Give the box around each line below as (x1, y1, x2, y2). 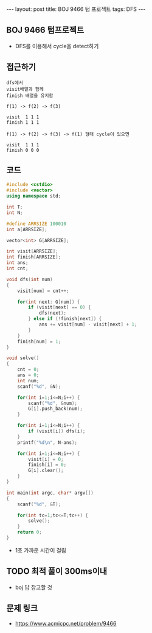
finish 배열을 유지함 (6, 93, 54, 99)
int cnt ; (6, 265, 29, 272)
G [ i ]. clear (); (28, 468, 64, 474)
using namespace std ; (6, 193, 61, 199)
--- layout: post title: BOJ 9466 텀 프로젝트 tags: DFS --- (6, 5, 146, 13)
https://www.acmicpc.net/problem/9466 (15, 620, 117, 627)
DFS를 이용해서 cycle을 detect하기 (15, 42, 99, 49)
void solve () (6, 355, 40, 361)
